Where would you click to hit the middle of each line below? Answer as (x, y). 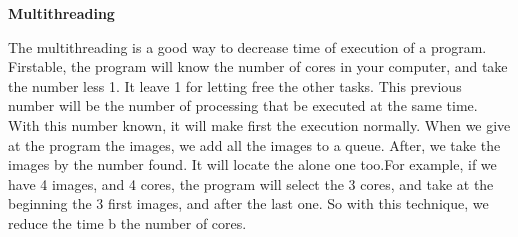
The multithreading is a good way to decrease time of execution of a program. (247, 46)
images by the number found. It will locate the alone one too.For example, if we (252, 164)
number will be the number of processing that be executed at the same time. (243, 105)
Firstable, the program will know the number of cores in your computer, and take (258, 66)
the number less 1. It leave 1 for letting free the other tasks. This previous (235, 85)
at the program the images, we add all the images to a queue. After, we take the (254, 144)
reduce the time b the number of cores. (127, 222)
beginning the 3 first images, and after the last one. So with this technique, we (248, 203)
